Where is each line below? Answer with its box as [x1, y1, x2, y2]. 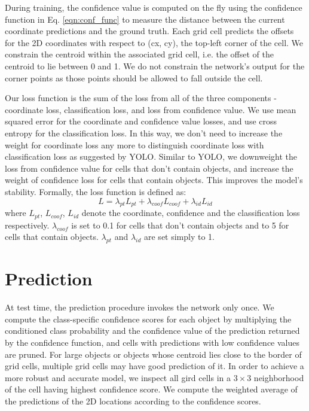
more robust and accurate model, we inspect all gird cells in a [5, 371, 231, 383]
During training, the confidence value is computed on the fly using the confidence [5, 1, 302, 13]
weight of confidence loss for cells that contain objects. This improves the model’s [5, 173, 303, 186]
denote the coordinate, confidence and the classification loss [81, 206, 300, 219]
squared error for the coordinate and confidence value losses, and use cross [5, 115, 277, 127]
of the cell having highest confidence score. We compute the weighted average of [5, 383, 298, 395]
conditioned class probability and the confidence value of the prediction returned [5, 324, 300, 337]
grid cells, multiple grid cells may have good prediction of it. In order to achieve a [5, 360, 304, 372]
